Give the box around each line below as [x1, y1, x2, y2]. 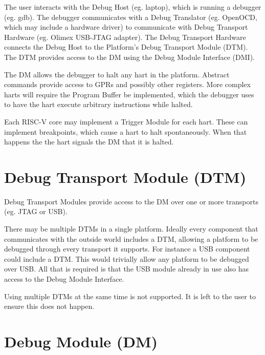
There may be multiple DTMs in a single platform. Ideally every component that [4, 223, 258, 234]
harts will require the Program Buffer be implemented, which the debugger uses [4, 89, 254, 99]
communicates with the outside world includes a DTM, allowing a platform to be [4, 233, 258, 244]
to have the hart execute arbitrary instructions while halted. [4, 99, 193, 110]
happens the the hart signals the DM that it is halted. [4, 136, 174, 147]
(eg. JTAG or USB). [4, 206, 68, 217]
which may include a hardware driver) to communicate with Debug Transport [4, 22, 248, 32]
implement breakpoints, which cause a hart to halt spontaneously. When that [4, 126, 247, 137]
